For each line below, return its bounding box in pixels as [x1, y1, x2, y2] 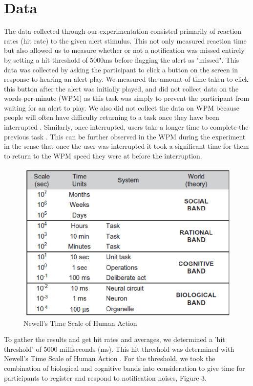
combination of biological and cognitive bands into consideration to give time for [4, 363, 245, 373]
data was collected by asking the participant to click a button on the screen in [4, 64, 238, 74]
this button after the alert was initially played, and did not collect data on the [4, 83, 239, 93]
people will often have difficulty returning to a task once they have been [4, 112, 219, 122]
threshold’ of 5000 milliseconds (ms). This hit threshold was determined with [4, 343, 234, 354]
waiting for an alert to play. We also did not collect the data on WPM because [4, 102, 239, 113]
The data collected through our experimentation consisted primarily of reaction [4, 26, 242, 36]
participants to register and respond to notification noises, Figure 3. [4, 372, 207, 383]
